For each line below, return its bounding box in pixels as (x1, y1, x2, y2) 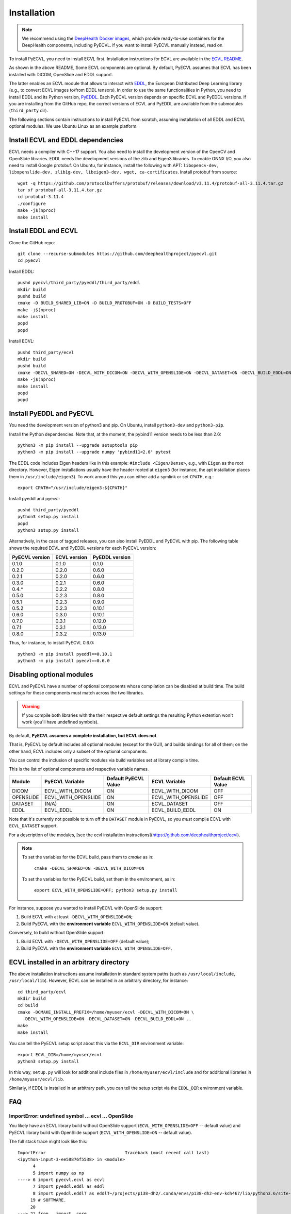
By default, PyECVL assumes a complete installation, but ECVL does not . (9, 732, 158, 738)
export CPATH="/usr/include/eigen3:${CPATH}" (17, 485, 128, 490)
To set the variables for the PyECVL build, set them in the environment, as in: (22, 877, 176, 882)
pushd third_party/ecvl (17, 350, 74, 355)
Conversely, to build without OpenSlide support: (9, 930, 105, 936)
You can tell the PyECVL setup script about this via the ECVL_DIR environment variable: (9, 1041, 184, 1046)
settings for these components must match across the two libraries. (9, 690, 144, 696)
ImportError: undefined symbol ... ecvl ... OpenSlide (9, 1113, 133, 1119)
